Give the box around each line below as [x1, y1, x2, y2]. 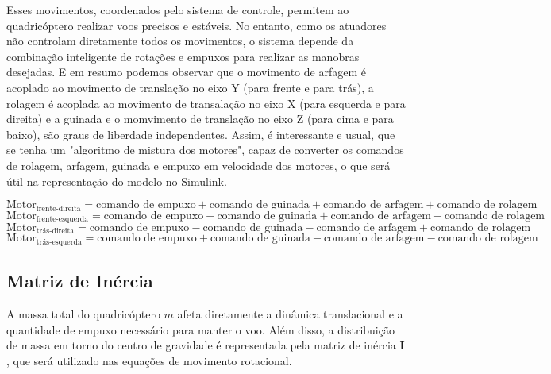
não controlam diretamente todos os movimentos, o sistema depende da [6, 33, 354, 49]
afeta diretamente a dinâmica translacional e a [177, 306, 403, 322]
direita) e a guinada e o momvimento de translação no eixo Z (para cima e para [6, 110, 394, 127]
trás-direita [36, 227, 75, 236]
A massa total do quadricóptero [6, 306, 160, 322]
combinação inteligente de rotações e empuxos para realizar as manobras [6, 48, 360, 64]
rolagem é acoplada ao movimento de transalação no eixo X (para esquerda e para [6, 94, 406, 111]
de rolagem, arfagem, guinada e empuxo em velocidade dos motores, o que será [6, 156, 391, 173]
